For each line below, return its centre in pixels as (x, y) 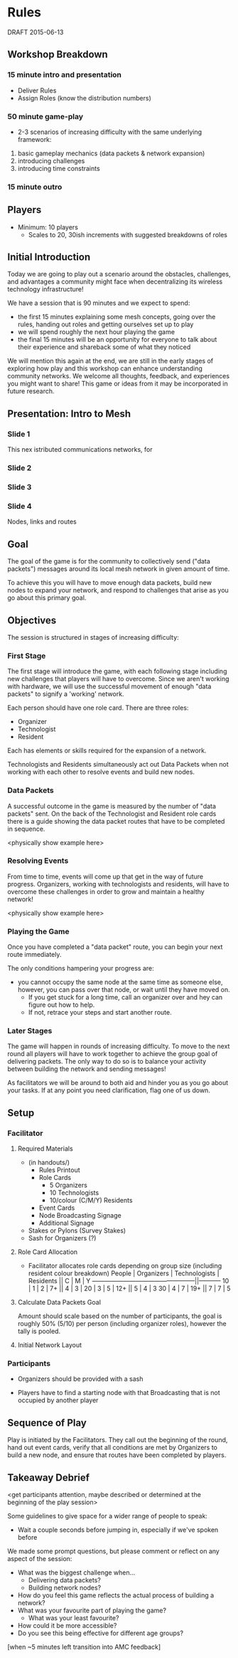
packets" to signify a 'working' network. (66, 694)
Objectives (32, 620)
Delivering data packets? (64, 1580)
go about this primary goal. (47, 598)
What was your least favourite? (74, 1618)
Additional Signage (66, 1223)
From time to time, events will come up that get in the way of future (106, 876)
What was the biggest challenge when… (76, 1572)
